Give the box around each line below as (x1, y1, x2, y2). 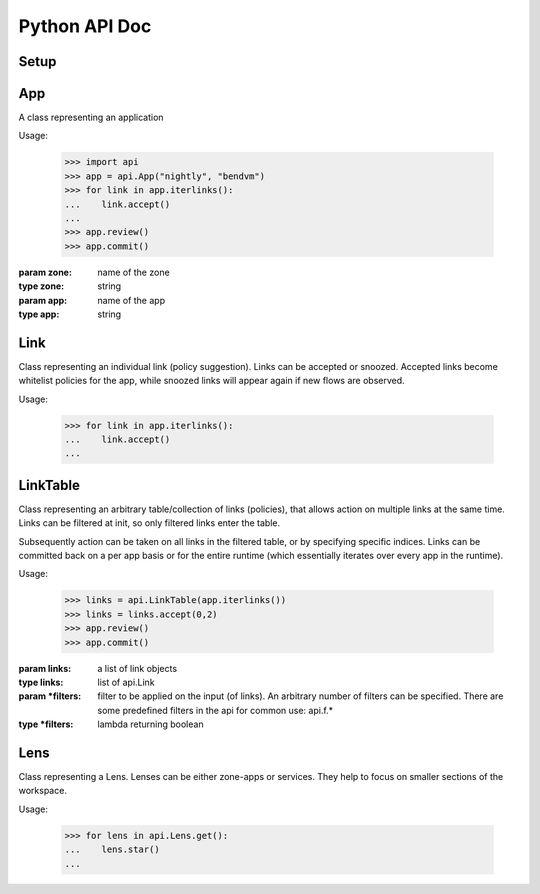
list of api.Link (97, 676, 155, 688)
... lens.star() (64, 844, 160, 855)
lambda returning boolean (97, 718, 204, 730)
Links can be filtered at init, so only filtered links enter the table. (18, 517, 281, 529)
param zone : (18, 266, 72, 278)
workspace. (18, 785, 67, 797)
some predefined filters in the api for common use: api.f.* (97, 704, 334, 716)
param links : (18, 662, 72, 674)
